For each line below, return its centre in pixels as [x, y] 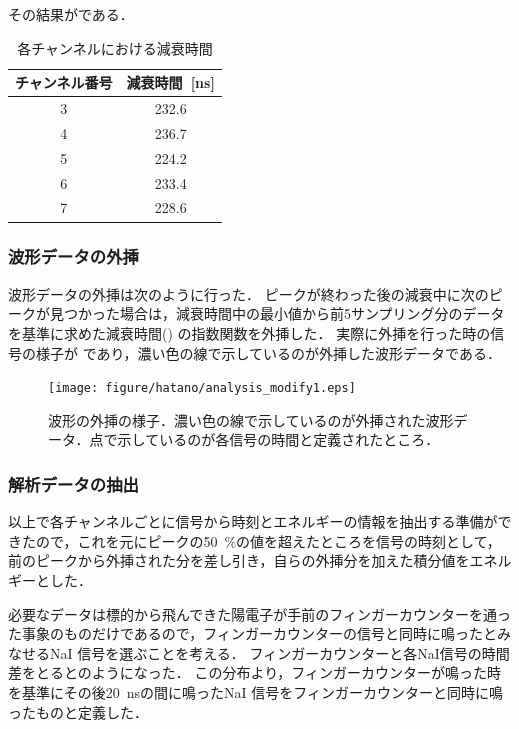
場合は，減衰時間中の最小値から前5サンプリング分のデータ [312, 313]
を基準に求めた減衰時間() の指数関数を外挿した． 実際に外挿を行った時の [249, 332]
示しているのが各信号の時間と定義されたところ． [278, 439]
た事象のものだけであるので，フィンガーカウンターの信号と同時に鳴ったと [253, 633]
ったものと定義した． [78, 711]
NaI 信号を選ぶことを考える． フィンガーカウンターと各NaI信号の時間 [279, 652]
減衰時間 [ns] [170, 82]
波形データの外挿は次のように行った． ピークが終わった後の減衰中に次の [248, 293]
